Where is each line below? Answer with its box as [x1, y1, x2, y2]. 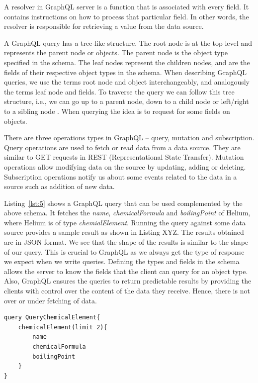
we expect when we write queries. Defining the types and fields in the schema [4, 256, 240, 267]
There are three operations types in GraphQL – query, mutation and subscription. [4, 132, 255, 143]
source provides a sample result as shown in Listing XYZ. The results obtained [4, 227, 244, 237]
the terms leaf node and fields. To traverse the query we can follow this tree [4, 86, 235, 96]
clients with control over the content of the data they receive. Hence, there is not [4, 286, 250, 296]
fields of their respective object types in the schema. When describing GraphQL [4, 67, 247, 77]
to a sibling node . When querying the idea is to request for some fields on [4, 105, 230, 116]
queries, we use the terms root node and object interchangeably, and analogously [4, 77, 250, 87]
